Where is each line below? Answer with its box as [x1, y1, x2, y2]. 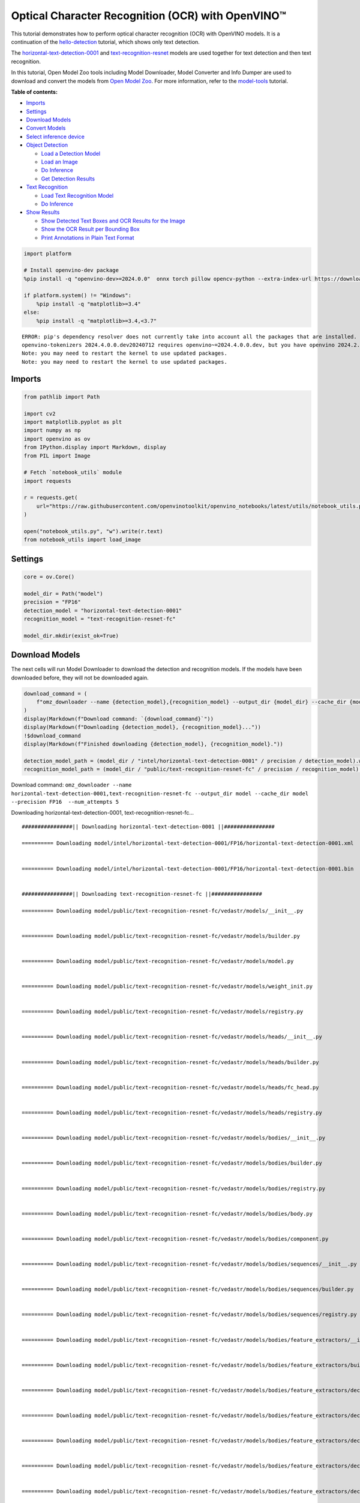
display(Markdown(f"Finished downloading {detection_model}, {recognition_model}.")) [23, 740, 283, 747]
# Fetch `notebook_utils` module [23, 469, 122, 476]
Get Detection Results [41, 175, 95, 182]
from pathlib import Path [23, 393, 100, 400]
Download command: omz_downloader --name [11, 782, 132, 789]
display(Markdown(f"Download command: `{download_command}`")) [23, 715, 214, 722]
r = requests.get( [23, 494, 78, 501]
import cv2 [23, 410, 56, 417]
